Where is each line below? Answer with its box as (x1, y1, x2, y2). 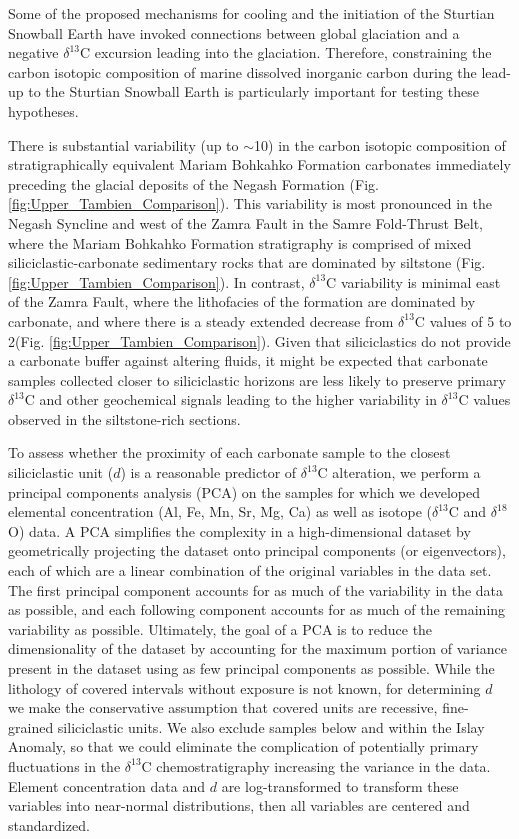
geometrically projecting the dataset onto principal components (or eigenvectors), (8, 540, 506, 561)
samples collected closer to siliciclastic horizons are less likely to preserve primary (8, 369, 506, 390)
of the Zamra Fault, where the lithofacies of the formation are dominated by (8, 291, 476, 312)
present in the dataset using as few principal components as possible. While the (8, 658, 495, 678)
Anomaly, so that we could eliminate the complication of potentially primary (8, 736, 479, 757)
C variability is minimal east (326, 271, 501, 292)
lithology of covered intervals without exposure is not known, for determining (8, 677, 481, 698)
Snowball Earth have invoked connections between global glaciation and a (8, 22, 460, 43)
